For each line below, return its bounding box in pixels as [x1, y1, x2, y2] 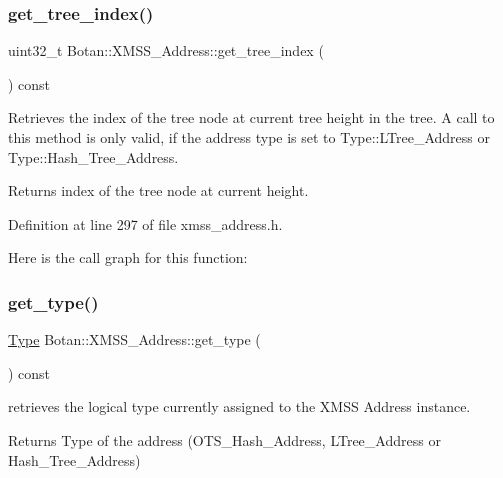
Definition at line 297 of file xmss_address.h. [8, 213, 283, 234]
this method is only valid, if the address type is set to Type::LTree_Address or [8, 127, 491, 147]
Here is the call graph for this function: [8, 247, 248, 268]
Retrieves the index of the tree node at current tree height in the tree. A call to [8, 107, 495, 128]
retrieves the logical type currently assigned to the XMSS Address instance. [8, 396, 471, 417]
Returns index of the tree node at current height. [8, 180, 309, 201]
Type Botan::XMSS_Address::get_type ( [8, 329, 261, 350]
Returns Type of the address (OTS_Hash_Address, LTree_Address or [8, 429, 441, 450]
